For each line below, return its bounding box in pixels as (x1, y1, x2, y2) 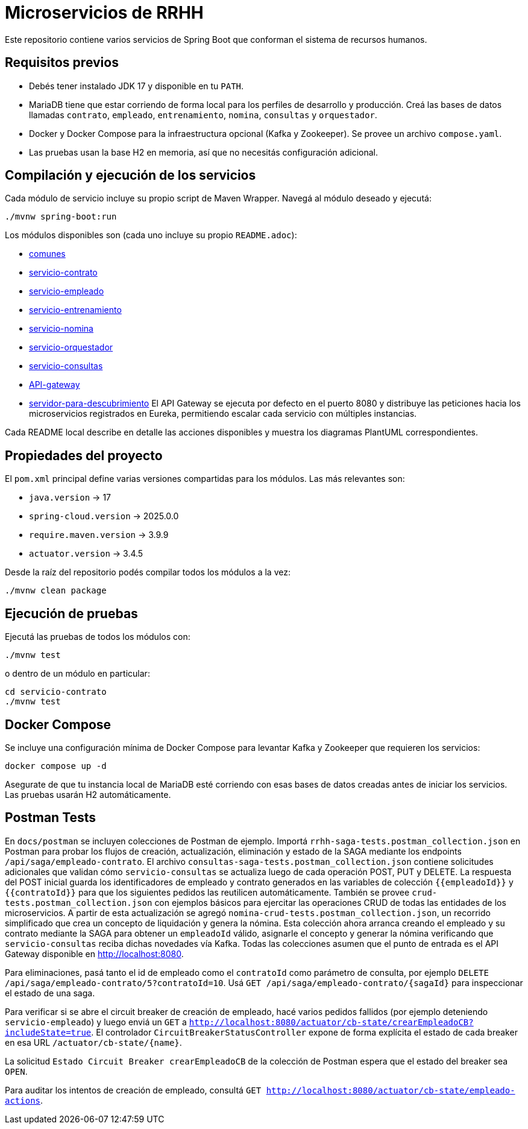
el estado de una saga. (5, 987, 95, 998)
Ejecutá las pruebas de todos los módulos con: (5, 631, 190, 642)
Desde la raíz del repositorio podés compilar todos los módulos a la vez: (5, 567, 291, 578)
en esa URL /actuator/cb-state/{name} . (5, 1037, 182, 1048)
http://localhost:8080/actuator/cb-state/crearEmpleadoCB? (189, 1017, 474, 1027)
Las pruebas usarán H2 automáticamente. (5, 789, 171, 800)
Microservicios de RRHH (5, 2, 204, 23)
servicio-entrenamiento (29, 305, 122, 315)
